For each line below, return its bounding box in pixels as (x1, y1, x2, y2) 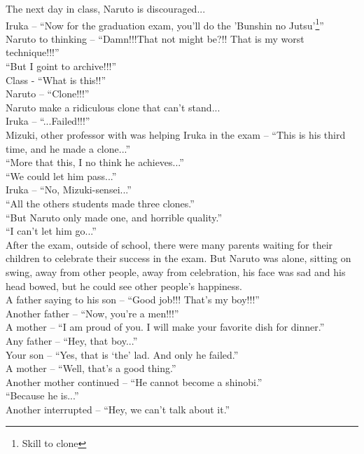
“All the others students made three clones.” (6, 195, 195, 210)
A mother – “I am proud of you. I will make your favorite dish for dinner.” (6, 319, 325, 334)
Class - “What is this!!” (6, 72, 106, 87)
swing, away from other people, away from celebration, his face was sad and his (6, 264, 346, 279)
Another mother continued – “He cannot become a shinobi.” (6, 374, 262, 389)
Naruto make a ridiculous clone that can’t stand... (6, 99, 220, 114)
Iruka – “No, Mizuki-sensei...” (6, 182, 132, 197)
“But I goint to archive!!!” (6, 59, 117, 74)
